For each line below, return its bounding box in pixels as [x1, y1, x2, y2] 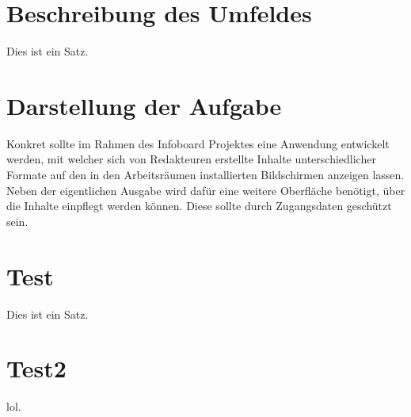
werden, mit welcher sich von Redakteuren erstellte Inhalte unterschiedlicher [6, 151, 376, 167]
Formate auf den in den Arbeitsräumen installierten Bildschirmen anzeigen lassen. [6, 166, 405, 183]
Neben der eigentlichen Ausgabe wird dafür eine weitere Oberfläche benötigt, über [6, 182, 405, 198]
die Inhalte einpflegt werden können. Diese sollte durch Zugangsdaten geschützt [6, 197, 392, 214]
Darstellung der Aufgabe [6, 89, 282, 121]
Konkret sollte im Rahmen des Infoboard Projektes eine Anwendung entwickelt [6, 135, 390, 151]
